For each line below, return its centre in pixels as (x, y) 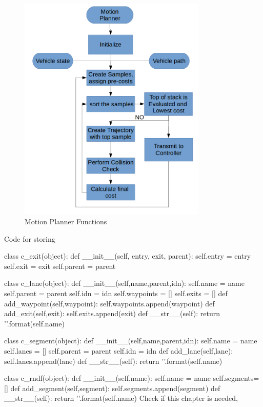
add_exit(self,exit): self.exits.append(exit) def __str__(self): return (112, 313)
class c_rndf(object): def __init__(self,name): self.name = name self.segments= (132, 378)
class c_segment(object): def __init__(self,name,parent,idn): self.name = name (131, 341)
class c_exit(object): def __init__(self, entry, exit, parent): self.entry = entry (128, 256)
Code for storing (30, 238)
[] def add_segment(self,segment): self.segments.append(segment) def (112, 388)
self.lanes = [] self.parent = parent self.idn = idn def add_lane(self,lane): (119, 350)
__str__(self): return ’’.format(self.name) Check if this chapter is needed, (121, 398)
